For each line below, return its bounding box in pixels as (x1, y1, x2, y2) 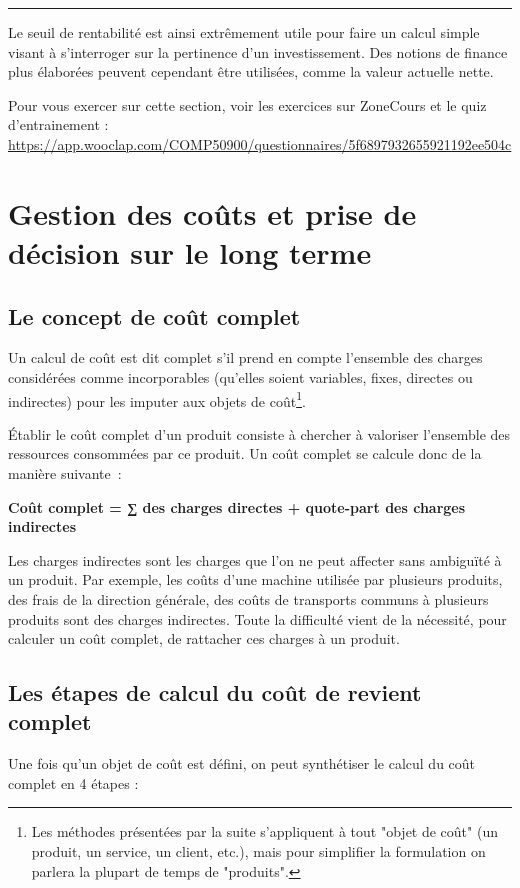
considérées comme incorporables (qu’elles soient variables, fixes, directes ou (8, 366, 473, 387)
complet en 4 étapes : (8, 772, 139, 793)
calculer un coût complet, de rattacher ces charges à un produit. (8, 628, 400, 649)
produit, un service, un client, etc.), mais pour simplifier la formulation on (31, 841, 486, 862)
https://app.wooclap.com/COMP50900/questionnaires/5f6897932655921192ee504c (8, 133, 512, 154)
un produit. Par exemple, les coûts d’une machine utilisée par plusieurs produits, (8, 569, 503, 590)
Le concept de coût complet (8, 300, 301, 331)
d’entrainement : (8, 114, 109, 135)
